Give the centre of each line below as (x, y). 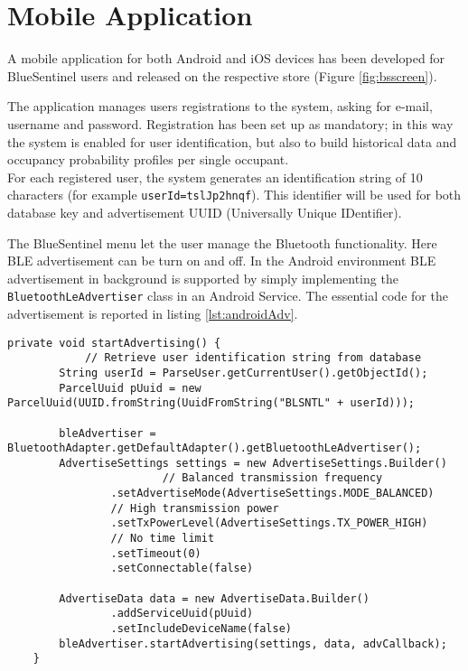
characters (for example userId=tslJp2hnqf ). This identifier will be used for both (234, 195)
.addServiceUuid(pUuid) (182, 614)
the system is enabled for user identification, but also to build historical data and (232, 141)
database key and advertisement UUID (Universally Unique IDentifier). (205, 212)
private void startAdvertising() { (114, 343)
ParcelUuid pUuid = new (130, 388)
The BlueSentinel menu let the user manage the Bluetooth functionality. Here (222, 242)
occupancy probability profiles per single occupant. (148, 159)
